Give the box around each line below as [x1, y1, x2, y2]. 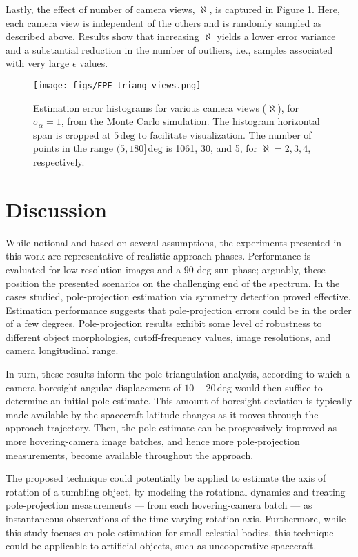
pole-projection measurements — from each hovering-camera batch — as [6, 498, 312, 512]
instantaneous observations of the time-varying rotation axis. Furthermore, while [6, 511, 346, 525]
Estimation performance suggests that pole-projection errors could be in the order [6, 302, 352, 317]
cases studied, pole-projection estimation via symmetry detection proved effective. [6, 289, 351, 304]
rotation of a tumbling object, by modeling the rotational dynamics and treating [6, 484, 346, 498]
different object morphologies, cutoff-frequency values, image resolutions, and [6, 329, 331, 344]
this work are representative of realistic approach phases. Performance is [6, 248, 311, 263]
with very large [6, 56, 70, 70]
